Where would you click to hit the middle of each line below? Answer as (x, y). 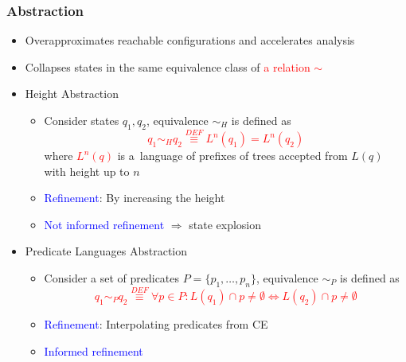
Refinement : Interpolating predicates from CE (156, 324)
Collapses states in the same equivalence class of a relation (168, 66)
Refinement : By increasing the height (135, 198)
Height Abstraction (72, 93)
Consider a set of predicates (112, 277)
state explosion (225, 224)
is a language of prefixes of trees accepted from (232, 156)
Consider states (82, 120)
